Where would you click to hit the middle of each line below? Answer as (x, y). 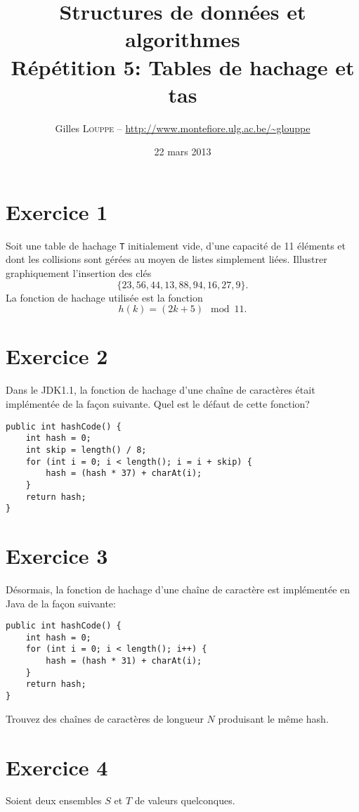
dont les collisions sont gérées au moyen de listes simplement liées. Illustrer (167, 259)
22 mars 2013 (183, 152)
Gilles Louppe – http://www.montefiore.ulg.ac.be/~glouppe (183, 128)
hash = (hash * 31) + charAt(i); (124, 661)
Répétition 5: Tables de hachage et (183, 66)
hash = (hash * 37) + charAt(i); (124, 473)
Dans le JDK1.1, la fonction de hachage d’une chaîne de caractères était (161, 390)
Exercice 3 (57, 555)
